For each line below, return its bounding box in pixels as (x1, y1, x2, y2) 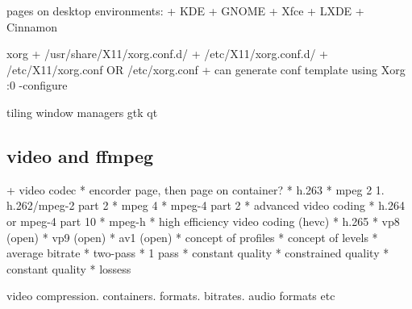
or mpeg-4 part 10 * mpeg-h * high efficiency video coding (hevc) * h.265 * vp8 (6, 212, 400, 229)
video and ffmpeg (6, 143, 154, 168)
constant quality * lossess (6, 260, 131, 277)
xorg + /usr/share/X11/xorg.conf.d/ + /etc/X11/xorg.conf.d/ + (6, 45, 328, 62)
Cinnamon (6, 18, 58, 35)
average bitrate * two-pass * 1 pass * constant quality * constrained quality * (6, 244, 389, 261)
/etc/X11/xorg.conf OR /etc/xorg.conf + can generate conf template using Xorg (6, 61, 406, 77)
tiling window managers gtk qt (6, 103, 158, 120)
